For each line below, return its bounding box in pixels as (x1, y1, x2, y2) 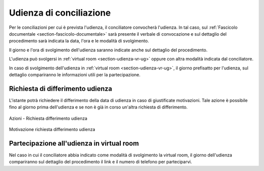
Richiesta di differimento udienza (9, 85, 112, 93)
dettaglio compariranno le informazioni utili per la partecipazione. (9, 71, 141, 78)
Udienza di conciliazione (9, 7, 111, 18)
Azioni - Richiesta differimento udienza (9, 115, 88, 121)
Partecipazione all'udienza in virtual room (9, 139, 139, 148)
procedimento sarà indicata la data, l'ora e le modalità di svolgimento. (9, 38, 149, 44)
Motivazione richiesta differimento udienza (9, 126, 95, 132)
